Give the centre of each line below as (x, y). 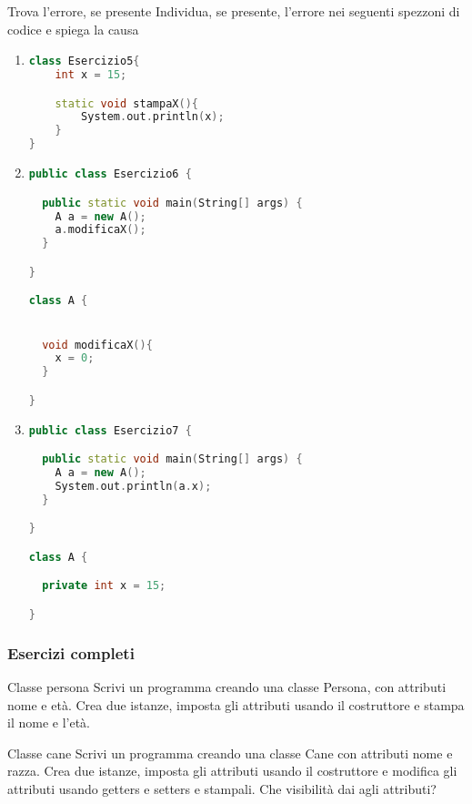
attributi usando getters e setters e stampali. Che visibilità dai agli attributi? (222, 789)
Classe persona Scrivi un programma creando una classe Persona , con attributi (227, 687)
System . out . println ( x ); (153, 117)
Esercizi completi (71, 652)
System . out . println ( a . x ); (133, 486)
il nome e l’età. (49, 723)
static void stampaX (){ (126, 103)
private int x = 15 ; (104, 586)
